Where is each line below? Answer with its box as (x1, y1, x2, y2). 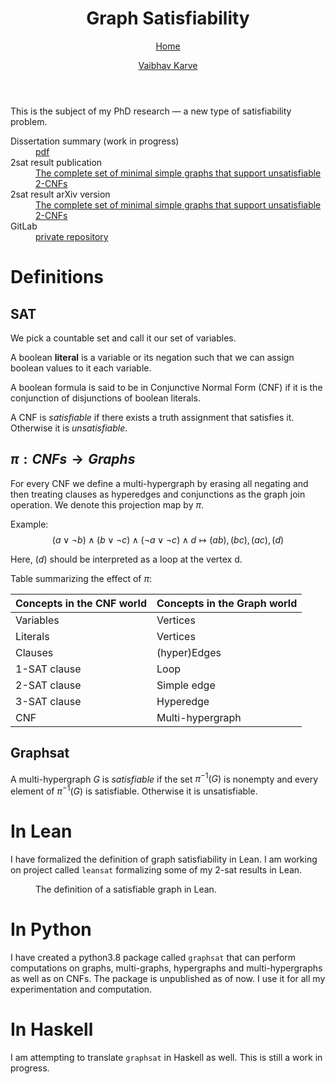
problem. (10, 115, 48, 127)
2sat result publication (10, 156, 103, 168)
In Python (10, 918, 92, 941)
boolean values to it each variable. (10, 362, 152, 374)
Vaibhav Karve (138, 59, 198, 71)
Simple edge (156, 678, 216, 692)
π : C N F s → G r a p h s (10, 451, 136, 468)
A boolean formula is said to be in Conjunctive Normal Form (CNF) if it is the (10, 381, 323, 393)
